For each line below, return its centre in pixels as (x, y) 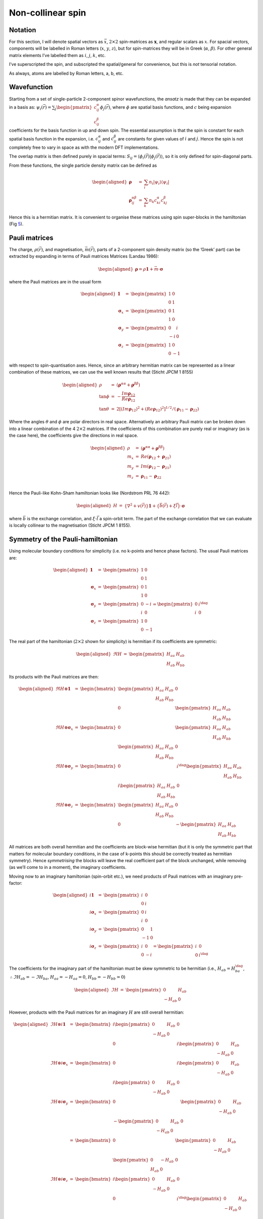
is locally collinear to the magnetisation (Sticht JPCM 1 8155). (70, 525)
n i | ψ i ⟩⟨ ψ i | (159, 183)
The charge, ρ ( (24, 249)
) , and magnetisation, (62, 249)
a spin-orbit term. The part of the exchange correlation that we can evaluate (176, 518)
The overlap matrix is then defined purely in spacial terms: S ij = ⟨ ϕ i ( (77, 157)
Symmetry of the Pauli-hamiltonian (63, 540)
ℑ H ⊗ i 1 (58, 1024)
